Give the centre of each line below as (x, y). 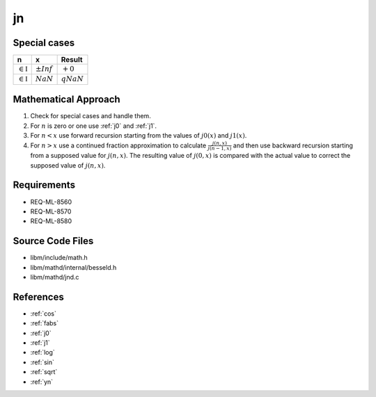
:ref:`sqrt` (44, 372)
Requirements (44, 185)
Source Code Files (53, 241)
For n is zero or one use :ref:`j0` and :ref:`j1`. (93, 126)
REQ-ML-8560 (51, 202)
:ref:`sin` (42, 362)
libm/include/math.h (59, 258)
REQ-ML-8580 (51, 221)
